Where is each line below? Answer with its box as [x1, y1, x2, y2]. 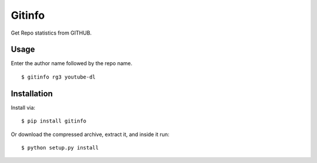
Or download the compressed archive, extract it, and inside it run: [11, 131, 170, 138]
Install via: [11, 104, 35, 111]
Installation [11, 89, 53, 99]
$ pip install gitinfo [21, 118, 87, 124]
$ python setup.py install [21, 144, 99, 151]
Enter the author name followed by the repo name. [11, 60, 133, 67]
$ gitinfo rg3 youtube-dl [21, 73, 96, 80]
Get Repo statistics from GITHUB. [11, 29, 92, 36]
